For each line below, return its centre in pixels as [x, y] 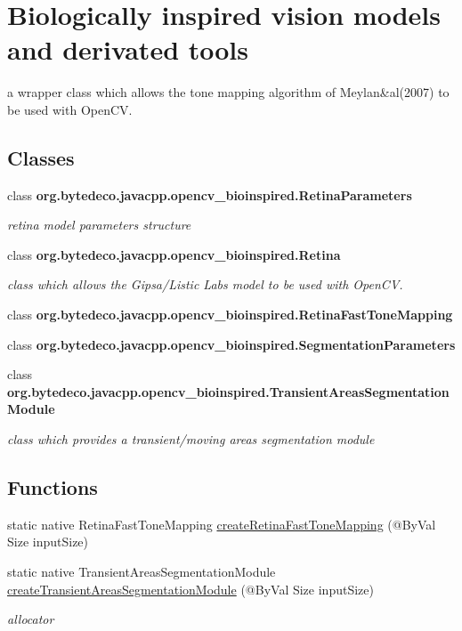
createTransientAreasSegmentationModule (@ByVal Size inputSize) [190, 589]
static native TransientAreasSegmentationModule [142, 572]
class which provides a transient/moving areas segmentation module [191, 439]
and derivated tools [128, 49]
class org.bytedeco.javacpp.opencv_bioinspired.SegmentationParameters [231, 344]
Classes [41, 157]
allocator [31, 619]
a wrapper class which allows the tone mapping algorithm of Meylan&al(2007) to [228, 92]
